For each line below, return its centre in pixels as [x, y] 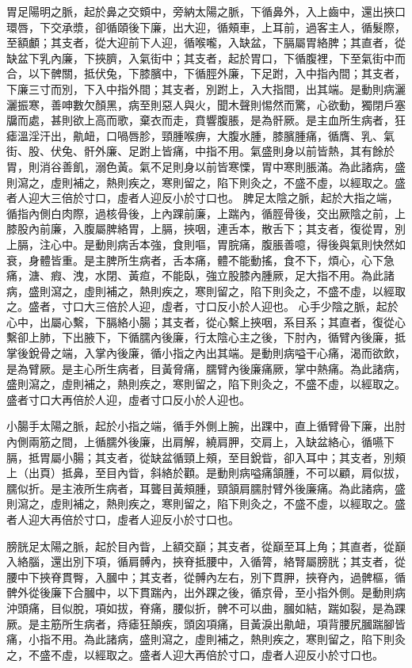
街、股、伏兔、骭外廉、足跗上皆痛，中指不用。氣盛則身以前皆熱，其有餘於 [200, 151]
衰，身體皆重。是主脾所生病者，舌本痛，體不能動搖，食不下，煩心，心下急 [200, 260]
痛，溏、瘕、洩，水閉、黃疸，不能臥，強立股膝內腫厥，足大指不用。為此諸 [200, 275]
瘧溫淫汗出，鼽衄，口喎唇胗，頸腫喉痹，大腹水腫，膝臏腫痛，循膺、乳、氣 [200, 135]
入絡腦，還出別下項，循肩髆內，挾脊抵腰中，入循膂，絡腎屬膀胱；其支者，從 [206, 561]
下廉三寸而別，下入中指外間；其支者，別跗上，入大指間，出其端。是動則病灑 [206, 88]
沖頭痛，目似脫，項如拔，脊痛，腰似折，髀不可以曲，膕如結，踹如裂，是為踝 [206, 607]
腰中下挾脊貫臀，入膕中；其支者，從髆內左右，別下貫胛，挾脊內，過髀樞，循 [206, 576]
